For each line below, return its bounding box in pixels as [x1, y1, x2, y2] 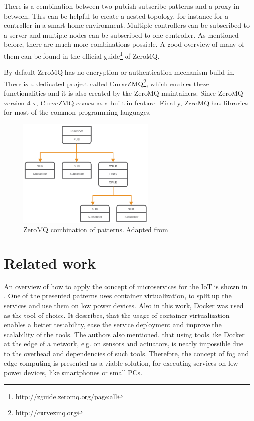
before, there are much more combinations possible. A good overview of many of [4, 39, 244, 49]
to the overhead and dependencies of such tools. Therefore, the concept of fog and [4, 348, 249, 358]
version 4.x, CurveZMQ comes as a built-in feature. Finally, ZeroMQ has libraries [4, 97, 248, 107]
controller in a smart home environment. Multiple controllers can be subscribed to [4, 20, 250, 30]
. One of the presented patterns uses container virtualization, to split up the [4, 291, 232, 301]
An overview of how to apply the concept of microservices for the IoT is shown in [4, 281, 248, 291]
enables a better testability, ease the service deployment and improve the [4, 319, 222, 330]
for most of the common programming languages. [4, 107, 151, 117]
